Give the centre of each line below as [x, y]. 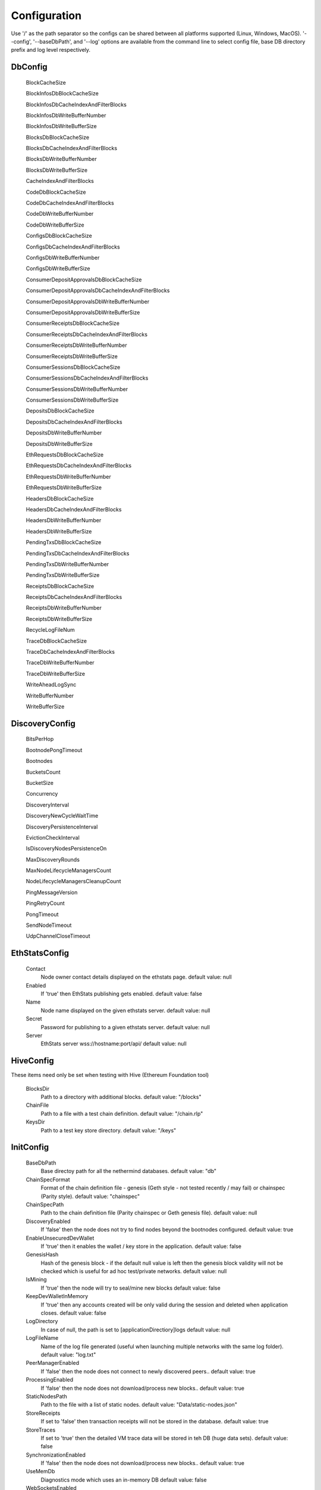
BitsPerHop [40, 739]
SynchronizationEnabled [56, 1455]
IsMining [36, 1280]
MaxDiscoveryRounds [53, 859]
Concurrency [42, 794]
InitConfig [30, 1147]
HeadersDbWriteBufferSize [59, 531]
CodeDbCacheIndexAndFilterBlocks [70, 203]
